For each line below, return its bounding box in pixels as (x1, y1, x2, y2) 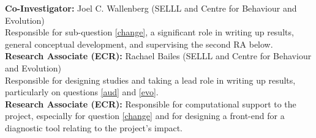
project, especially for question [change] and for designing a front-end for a (5, 109, 285, 122)
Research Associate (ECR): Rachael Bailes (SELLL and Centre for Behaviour (5, 49, 312, 62)
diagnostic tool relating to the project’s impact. (5, 121, 182, 134)
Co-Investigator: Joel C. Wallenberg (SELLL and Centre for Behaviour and (5, 2, 297, 14)
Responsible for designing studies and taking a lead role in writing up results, (5, 73, 296, 86)
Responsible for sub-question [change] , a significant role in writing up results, (5, 26, 294, 38)
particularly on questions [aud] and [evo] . (5, 85, 159, 98)
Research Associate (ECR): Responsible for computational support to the (5, 97, 296, 110)
